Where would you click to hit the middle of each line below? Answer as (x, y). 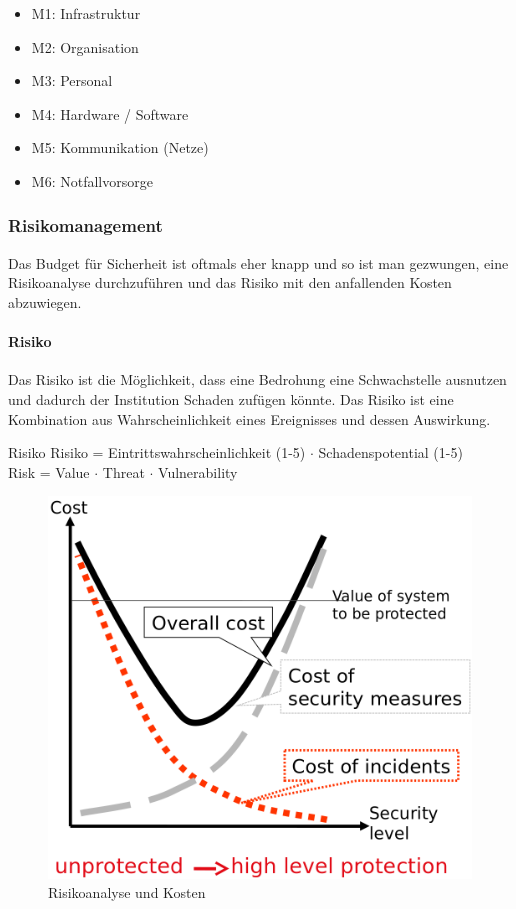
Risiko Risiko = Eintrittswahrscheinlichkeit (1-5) (157, 452)
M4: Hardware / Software (110, 113)
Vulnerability (198, 471)
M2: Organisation (85, 46)
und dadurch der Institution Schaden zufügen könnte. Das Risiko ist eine (231, 398)
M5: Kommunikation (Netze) (120, 147)
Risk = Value (49, 471)
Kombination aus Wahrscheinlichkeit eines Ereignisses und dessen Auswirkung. (249, 418)
